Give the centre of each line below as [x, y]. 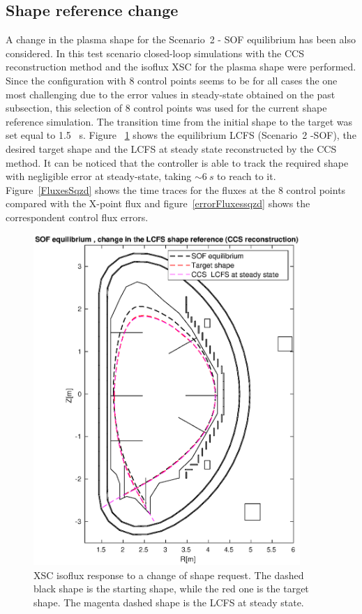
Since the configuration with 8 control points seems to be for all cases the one [172, 80]
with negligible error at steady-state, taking [99, 176]
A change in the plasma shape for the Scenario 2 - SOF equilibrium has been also [181, 39]
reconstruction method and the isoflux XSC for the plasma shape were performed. [181, 67]
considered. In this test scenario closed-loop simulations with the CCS [155, 53]
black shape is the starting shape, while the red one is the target [171, 589]
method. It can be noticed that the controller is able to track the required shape [177, 162]
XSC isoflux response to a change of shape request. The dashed [169, 575]
